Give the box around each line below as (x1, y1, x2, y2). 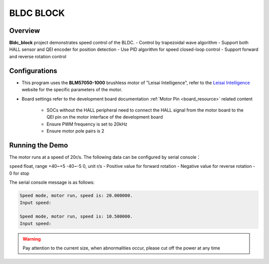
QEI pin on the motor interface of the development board (46, 114, 163, 120)
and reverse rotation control (9, 53, 67, 59)
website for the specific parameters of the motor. (21, 87, 123, 93)
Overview (9, 26, 40, 35)
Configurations (9, 66, 57, 75)
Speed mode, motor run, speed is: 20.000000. (19, 193, 133, 199)
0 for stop (9, 170, 29, 176)
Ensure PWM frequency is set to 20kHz (46, 121, 128, 127)
